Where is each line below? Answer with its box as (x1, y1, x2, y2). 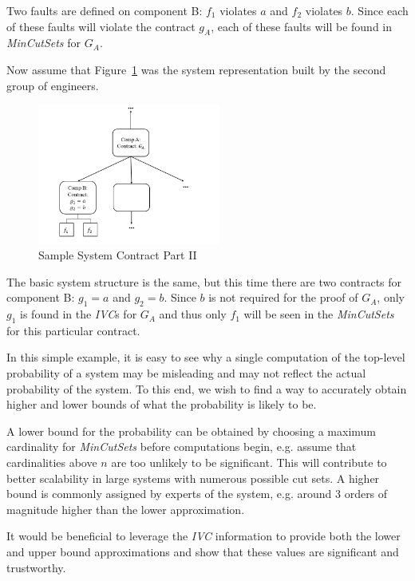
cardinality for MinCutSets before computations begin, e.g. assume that (6, 438, 357, 455)
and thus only (159, 306, 227, 322)
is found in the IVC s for (20, 306, 137, 322)
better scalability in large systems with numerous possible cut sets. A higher (6, 469, 380, 486)
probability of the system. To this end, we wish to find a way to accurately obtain (6, 380, 407, 397)
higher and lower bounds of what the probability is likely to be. (6, 396, 317, 413)
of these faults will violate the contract (6, 18, 196, 34)
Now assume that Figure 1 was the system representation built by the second (6, 61, 386, 77)
